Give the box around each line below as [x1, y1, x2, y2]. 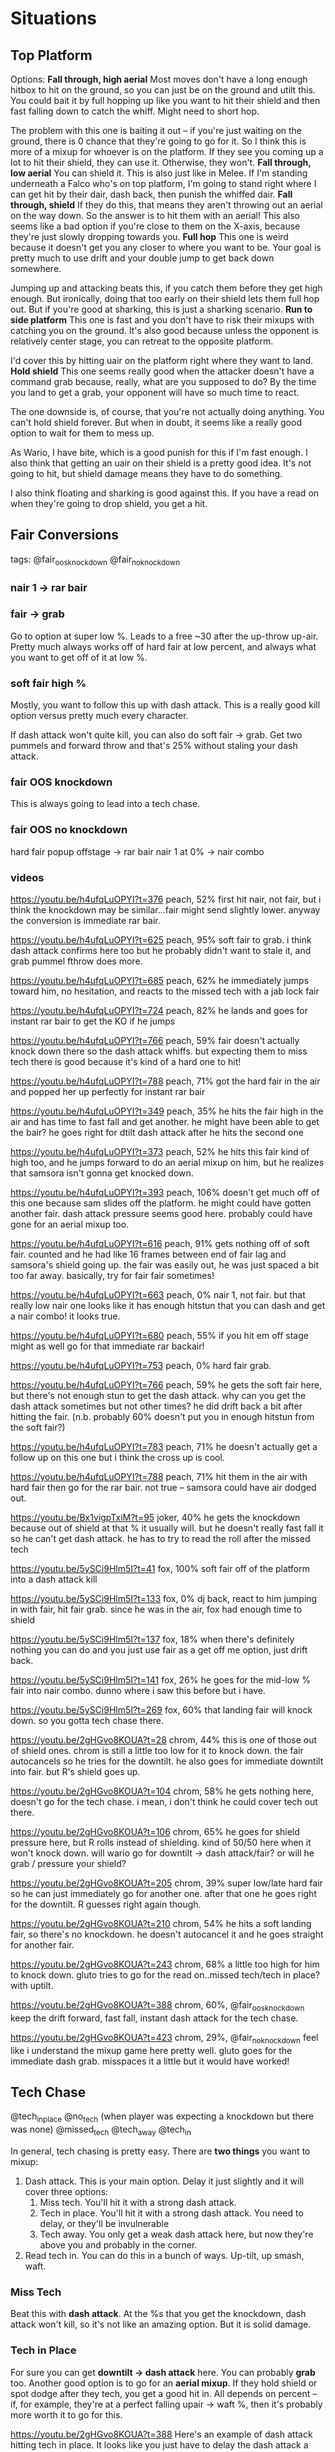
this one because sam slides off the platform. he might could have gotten [10, 1197, 312, 1209]
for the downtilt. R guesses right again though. [10, 1898, 202, 1911]
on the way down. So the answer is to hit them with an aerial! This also [10, 210, 300, 221]
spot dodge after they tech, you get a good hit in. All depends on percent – [10, 2387, 318, 2399]
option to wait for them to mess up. [10, 427, 155, 439]
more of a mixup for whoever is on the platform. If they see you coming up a [10, 146, 324, 157]
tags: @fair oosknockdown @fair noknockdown [10, 553, 181, 567]
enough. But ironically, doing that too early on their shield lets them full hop [10, 293, 320, 304]
